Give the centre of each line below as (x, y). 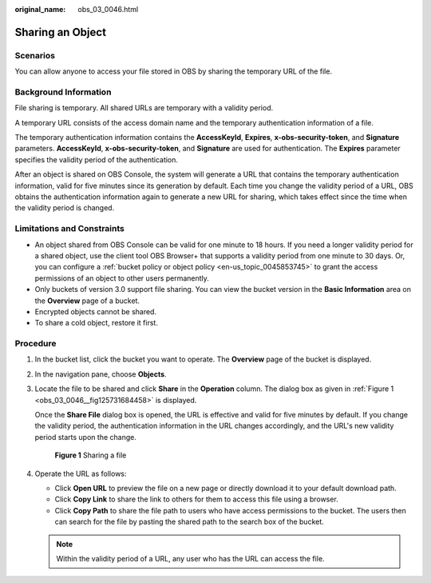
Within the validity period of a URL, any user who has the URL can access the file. (190, 558)
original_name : (40, 9)
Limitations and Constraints (70, 229)
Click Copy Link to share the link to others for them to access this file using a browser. (196, 499)
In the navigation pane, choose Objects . (101, 374)
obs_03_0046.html (108, 9)
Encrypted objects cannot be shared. (96, 311)
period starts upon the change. (86, 437)
